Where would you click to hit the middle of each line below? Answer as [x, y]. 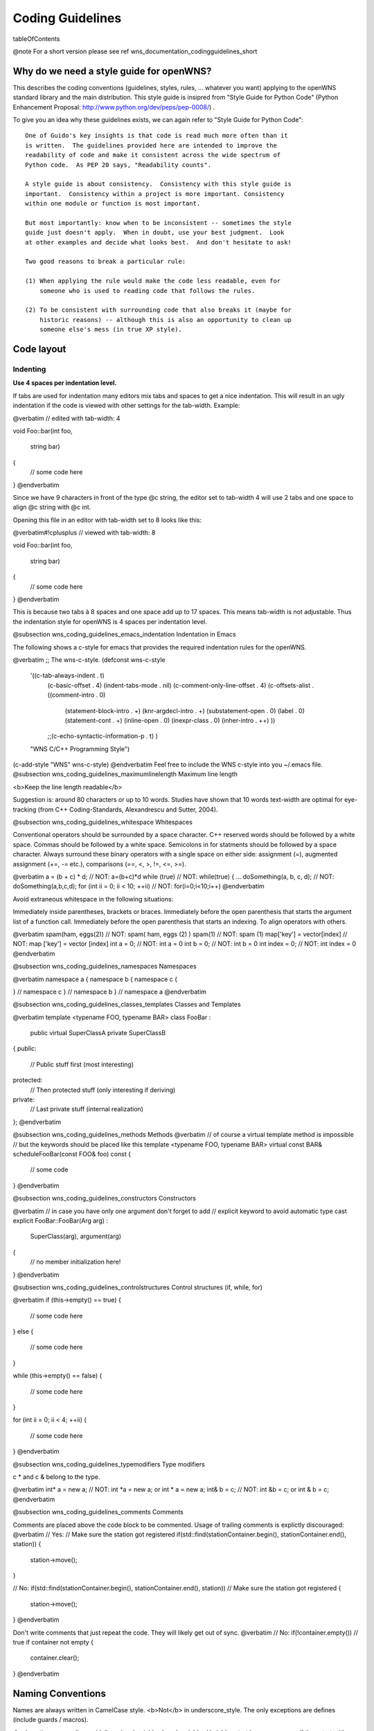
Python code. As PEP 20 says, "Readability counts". [118, 165]
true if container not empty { [53, 1642]
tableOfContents [36, 39]
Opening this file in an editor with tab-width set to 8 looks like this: [107, 520]
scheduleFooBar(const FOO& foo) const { [72, 1154]
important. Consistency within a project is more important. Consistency [155, 194]
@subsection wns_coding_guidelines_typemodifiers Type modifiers [109, 1464]
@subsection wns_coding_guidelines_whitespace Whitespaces [103, 822]
